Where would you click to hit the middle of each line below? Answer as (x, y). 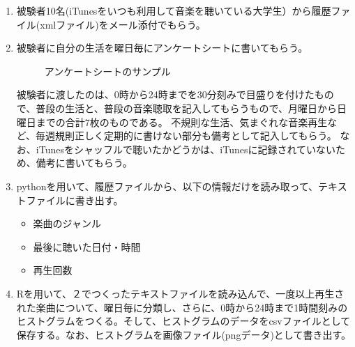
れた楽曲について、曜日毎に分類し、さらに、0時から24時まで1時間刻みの (182, 307)
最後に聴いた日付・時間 (87, 246)
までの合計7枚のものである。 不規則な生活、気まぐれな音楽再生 (182, 122)
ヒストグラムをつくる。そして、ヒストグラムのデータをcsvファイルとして (183, 321)
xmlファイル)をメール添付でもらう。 (123, 24)
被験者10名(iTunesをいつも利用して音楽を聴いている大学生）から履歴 (174, 10)
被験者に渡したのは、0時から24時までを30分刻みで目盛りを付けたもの (175, 94)
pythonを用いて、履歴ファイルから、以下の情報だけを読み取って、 (167, 186)
